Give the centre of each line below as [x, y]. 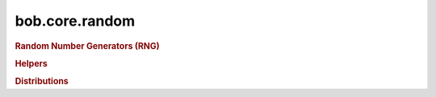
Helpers [31, 63]
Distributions [42, 82]
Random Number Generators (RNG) [88, 46]
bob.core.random [75, 21]
